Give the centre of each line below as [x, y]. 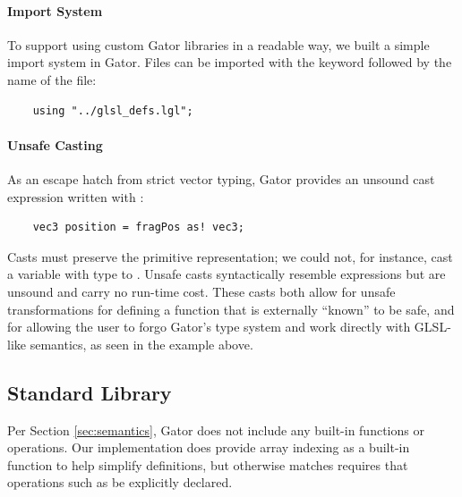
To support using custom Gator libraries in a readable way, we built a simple [218, 44]
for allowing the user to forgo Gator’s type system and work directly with [209, 327]
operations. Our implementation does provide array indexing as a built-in [209, 447]
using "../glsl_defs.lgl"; [113, 110]
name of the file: [52, 79]
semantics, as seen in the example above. [141, 344]
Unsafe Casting [55, 144]
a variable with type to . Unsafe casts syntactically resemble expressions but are [227, 274]
